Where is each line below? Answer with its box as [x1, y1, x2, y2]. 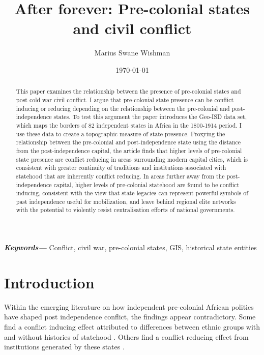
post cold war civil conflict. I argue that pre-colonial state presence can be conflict [16, 95, 234, 104]
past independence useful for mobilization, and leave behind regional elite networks [16, 197, 236, 205]
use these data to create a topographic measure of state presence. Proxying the [16, 129, 225, 138]
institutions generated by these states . [4, 341, 125, 352]
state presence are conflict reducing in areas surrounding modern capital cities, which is [16, 155, 248, 163]
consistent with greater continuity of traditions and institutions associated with [16, 163, 226, 172]
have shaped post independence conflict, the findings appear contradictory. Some [4, 311, 256, 322]
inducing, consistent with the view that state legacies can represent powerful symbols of [16, 189, 248, 197]
